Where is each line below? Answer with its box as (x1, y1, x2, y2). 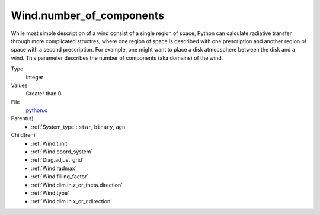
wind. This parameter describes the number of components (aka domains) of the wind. (11, 54, 223, 62)
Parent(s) (11, 115, 34, 122)
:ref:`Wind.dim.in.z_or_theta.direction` (31, 181, 123, 188)
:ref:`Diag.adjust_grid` (31, 156, 84, 163)
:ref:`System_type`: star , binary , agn (31, 123, 126, 130)
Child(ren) (11, 131, 36, 139)
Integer (25, 73, 44, 81)
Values (11, 82, 28, 89)
